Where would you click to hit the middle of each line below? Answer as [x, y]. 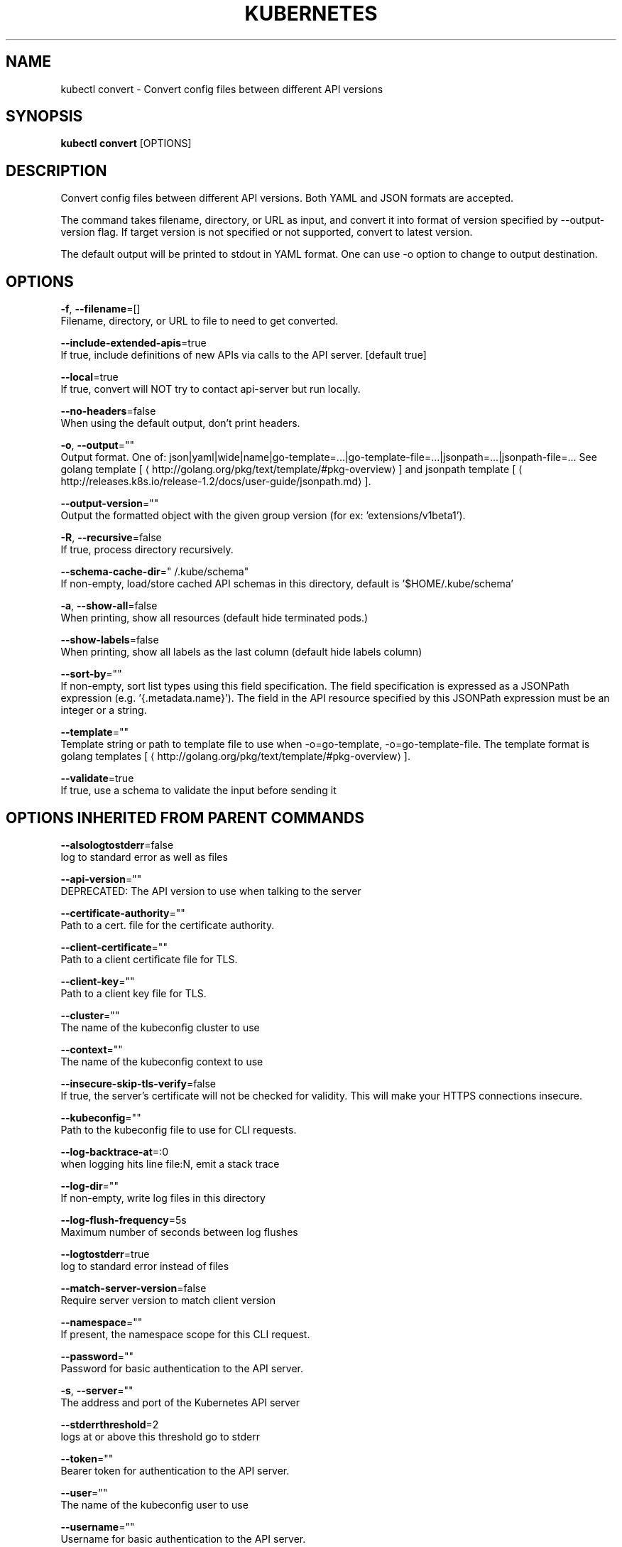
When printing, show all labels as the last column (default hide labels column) [241, 652]
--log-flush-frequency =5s [124, 1220]
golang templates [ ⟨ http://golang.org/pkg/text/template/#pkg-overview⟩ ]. [235, 756]
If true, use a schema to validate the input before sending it [198, 791]
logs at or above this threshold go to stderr [160, 1436]
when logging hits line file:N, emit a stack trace [170, 1163]
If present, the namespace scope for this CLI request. [185, 1334]
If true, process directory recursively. [147, 550]
